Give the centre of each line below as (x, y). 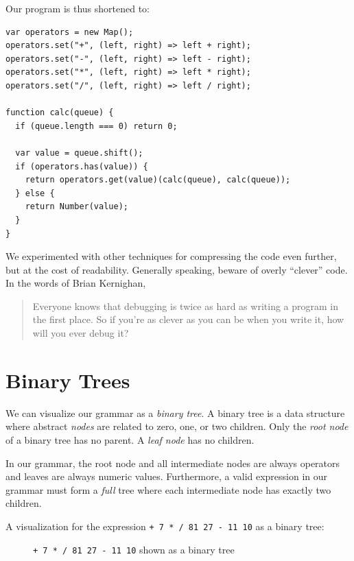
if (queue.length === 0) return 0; (96, 126)
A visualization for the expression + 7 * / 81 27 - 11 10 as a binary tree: (165, 526)
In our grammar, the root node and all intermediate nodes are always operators (173, 463)
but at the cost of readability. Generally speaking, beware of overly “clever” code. (177, 269)
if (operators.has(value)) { (82, 166)
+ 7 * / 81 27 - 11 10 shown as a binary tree (134, 549)
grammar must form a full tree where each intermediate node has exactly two (168, 489)
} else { (35, 193)
